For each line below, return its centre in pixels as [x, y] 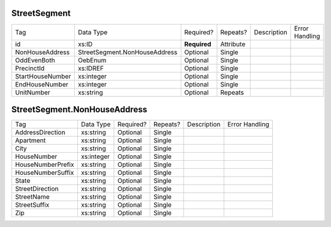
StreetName [32, 197]
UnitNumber [32, 92]
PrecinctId [30, 68]
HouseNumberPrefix [45, 164]
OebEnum [92, 60]
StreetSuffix [32, 205]
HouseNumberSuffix [44, 173]
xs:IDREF [91, 68]
